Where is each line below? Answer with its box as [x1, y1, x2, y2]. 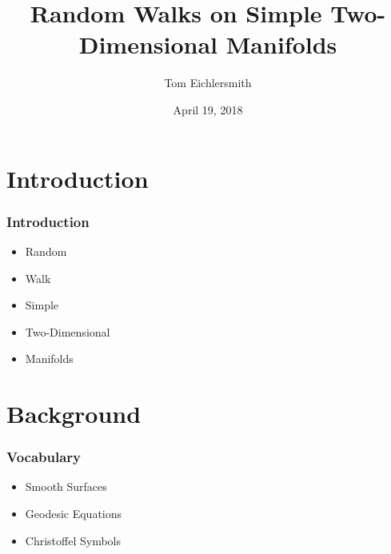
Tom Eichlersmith [164, 74, 252, 91]
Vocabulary [6, 447, 82, 467]
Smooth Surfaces [25, 478, 107, 495]
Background [6, 397, 142, 430]
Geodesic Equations [25, 505, 122, 522]
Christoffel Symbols [25, 532, 121, 548]
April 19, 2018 [173, 101, 243, 118]
